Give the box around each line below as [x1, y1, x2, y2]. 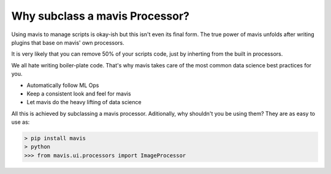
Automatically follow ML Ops [26, 81, 99, 89]
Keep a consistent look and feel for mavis [26, 89, 131, 97]
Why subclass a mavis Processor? [11, 9, 190, 23]
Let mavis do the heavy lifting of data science [26, 99, 142, 106]
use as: [11, 118, 30, 126]
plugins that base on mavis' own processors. [11, 39, 125, 46]
